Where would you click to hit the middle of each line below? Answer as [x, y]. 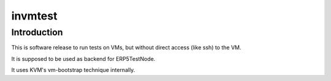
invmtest [34, 16]
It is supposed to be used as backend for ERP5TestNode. [83, 58]
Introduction [37, 32]
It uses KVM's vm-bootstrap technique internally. [73, 70]
